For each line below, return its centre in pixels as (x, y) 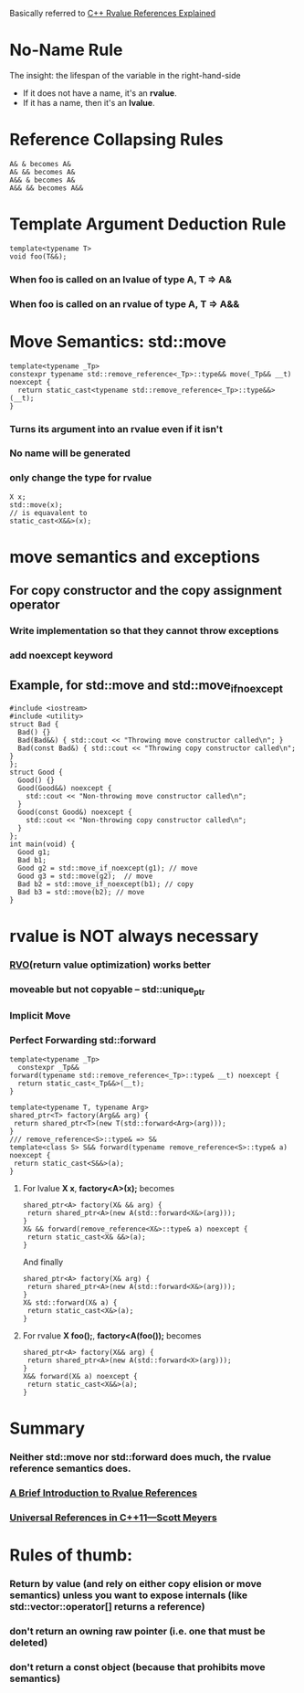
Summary (47, 1428)
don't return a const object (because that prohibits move (138, 1667)
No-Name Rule (66, 50)
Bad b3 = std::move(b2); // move (81, 893)
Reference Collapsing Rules (116, 140)
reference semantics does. (70, 1468)
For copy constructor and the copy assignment (146, 591)
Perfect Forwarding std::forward (83, 1041)
